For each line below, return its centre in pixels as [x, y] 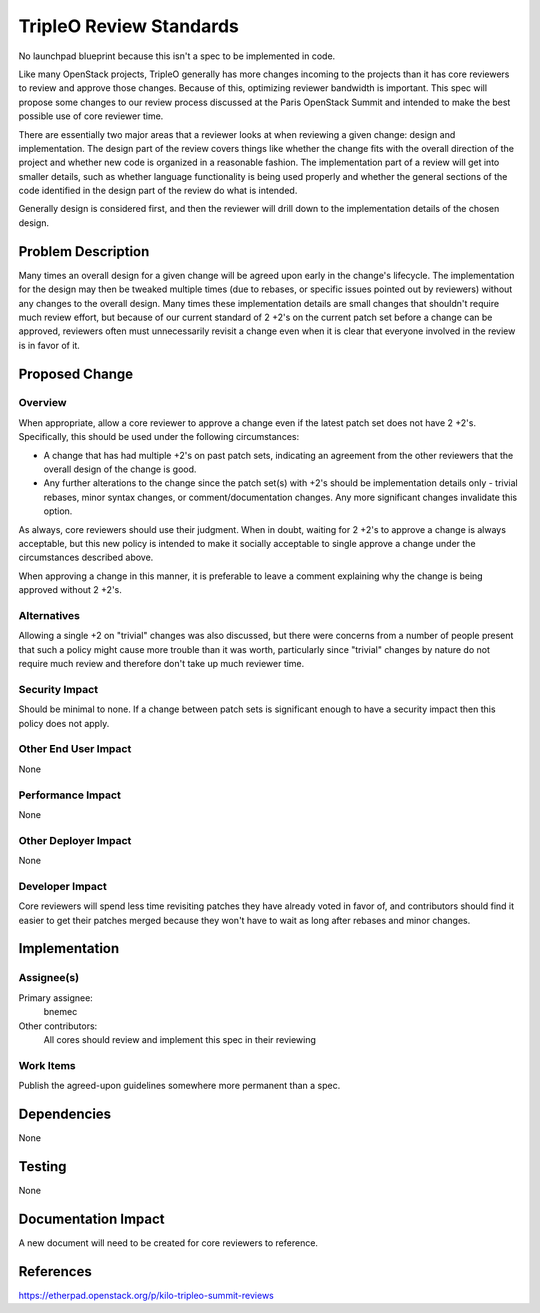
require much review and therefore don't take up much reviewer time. [161, 664]
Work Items [47, 1065]
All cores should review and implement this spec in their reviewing [180, 1039]
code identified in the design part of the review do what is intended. [158, 191]
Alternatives [49, 615]
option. [58, 511]
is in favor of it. [49, 345]
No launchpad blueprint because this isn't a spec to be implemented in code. [177, 56]
